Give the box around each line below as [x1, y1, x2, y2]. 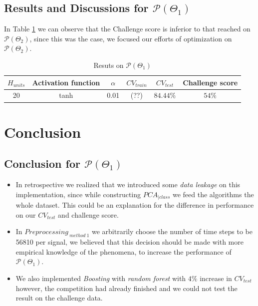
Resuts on [93, 59, 124, 70]
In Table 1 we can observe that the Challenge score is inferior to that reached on [4, 23, 251, 34]
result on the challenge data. [15, 293, 103, 303]
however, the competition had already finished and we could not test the [15, 283, 238, 293]
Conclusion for [4, 156, 80, 171]
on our [15, 209, 36, 220]
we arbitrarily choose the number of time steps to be [91, 226, 253, 237]
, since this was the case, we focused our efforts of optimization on [29, 33, 232, 43]
